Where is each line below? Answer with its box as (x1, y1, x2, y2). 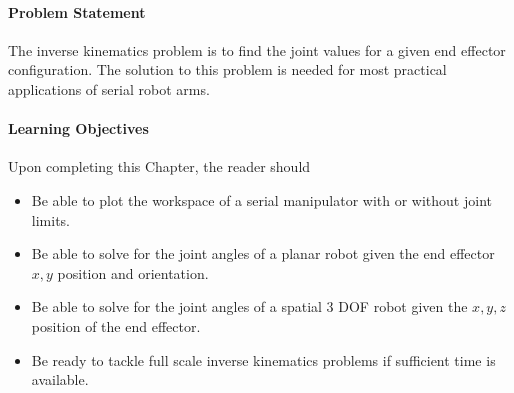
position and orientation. (57, 262, 209, 283)
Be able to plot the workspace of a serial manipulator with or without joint (31, 189, 492, 210)
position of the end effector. (31, 315, 201, 336)
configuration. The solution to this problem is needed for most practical (8, 59, 447, 80)
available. (31, 369, 89, 390)
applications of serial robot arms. (8, 78, 210, 99)
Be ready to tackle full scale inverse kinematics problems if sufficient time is (31, 349, 496, 370)
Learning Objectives (8, 118, 149, 139)
